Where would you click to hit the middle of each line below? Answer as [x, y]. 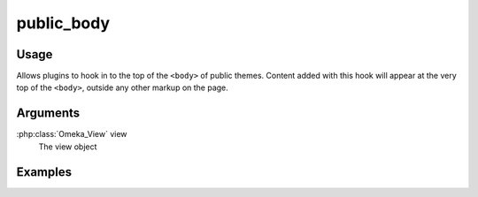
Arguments [48, 114]
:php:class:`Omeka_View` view [72, 134]
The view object [68, 147]
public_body [63, 23]
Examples [44, 172]
